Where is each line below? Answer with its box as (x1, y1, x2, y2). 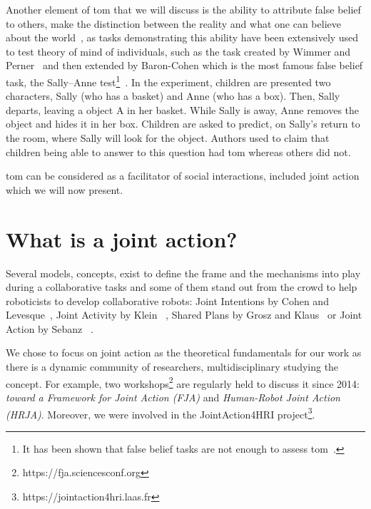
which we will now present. (6, 182, 123, 197)
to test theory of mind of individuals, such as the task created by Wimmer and (6, 43, 351, 58)
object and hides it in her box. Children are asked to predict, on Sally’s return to (6, 116, 360, 131)
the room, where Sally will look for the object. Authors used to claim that (6, 130, 330, 145)
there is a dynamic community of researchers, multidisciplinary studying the (6, 359, 339, 374)
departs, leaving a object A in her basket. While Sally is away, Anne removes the (6, 102, 360, 117)
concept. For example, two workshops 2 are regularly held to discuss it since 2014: (6, 374, 360, 391)
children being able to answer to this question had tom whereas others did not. (6, 144, 351, 159)
